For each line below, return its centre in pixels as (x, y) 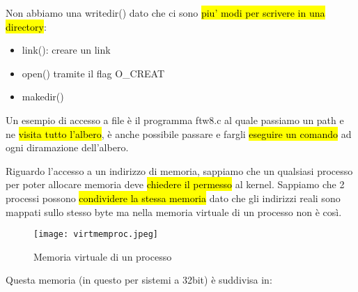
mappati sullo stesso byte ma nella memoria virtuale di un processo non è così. (174, 212)
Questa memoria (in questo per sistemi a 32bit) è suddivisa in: (139, 280)
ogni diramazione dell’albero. (67, 147)
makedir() (43, 97)
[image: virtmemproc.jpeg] (96, 235)
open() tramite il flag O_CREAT (93, 73)
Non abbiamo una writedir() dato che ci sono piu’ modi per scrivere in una (165, 13)
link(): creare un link (66, 50)
